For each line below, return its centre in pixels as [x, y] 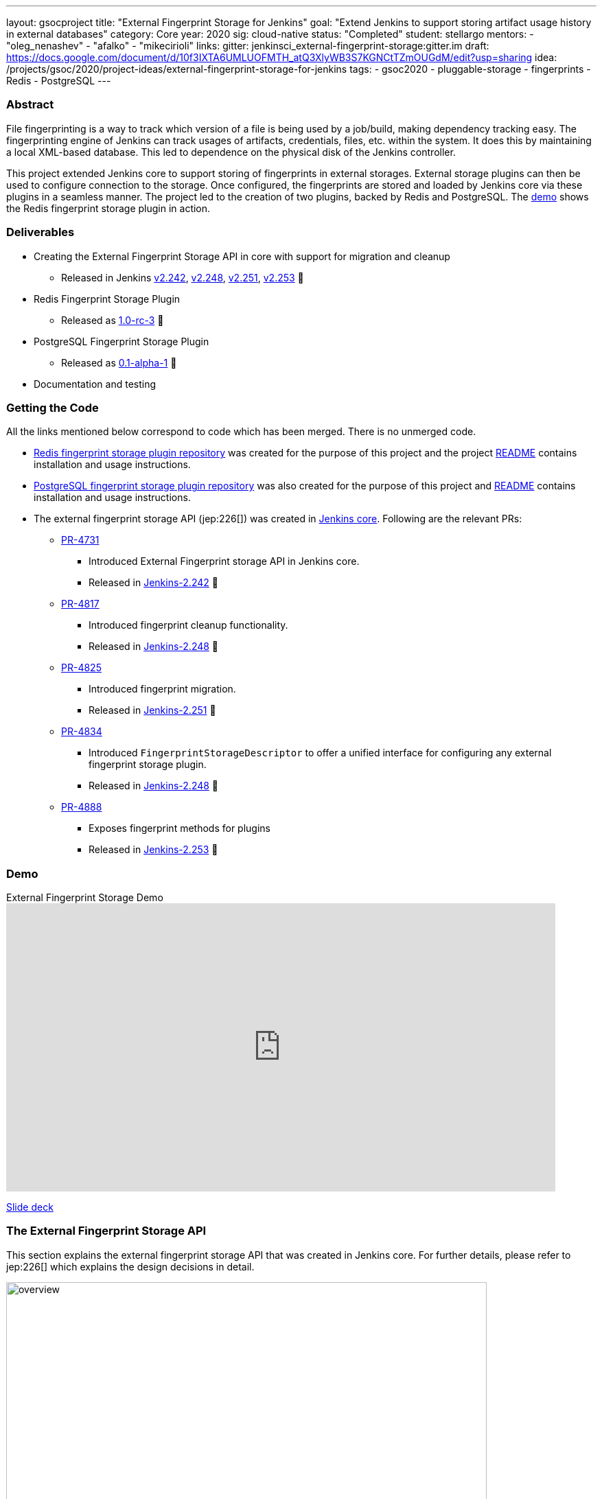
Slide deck [30, 1207]
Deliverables [40, 232]
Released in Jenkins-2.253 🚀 [153, 850]
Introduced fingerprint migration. [162, 689]
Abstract [30, 105]
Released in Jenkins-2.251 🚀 [152, 710]
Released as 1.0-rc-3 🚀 [113, 320]
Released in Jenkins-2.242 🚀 [153, 583]
